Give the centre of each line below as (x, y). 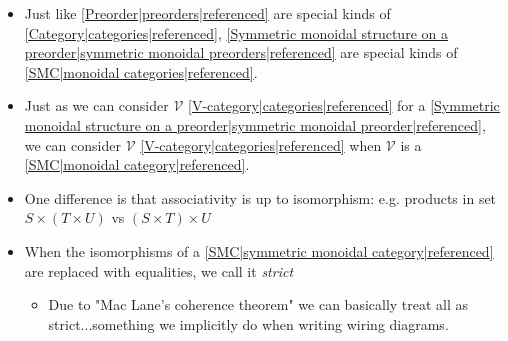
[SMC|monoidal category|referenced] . (137, 164)
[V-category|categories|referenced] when (261, 144)
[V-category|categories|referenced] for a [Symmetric (344, 105)
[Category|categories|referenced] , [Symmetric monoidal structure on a (236, 32)
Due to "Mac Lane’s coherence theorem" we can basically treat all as (258, 304)
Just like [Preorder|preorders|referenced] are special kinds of (207, 13)
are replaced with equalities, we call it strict (159, 270)
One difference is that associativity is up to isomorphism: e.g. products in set (260, 197)
